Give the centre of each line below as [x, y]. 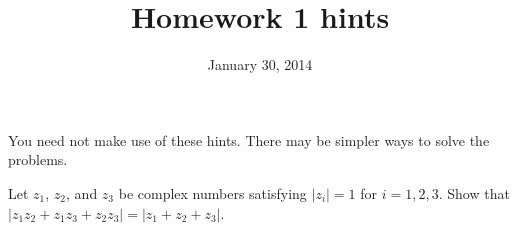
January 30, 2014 [260, 64]
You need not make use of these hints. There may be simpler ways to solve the [249, 139]
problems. [38, 159]
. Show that [474, 192]
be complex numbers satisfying [212, 192]
